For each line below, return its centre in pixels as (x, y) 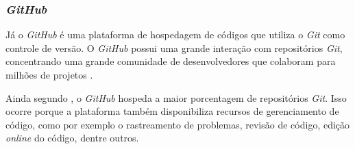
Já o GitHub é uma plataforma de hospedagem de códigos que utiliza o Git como (175, 35)
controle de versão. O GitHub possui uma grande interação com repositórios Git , (174, 48)
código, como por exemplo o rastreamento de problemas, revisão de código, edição (178, 124)
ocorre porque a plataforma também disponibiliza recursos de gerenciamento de (172, 111)
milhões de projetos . (49, 74)
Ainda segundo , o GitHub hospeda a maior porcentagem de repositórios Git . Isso (176, 97)
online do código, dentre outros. (72, 138)
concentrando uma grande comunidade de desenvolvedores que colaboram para (171, 61)
